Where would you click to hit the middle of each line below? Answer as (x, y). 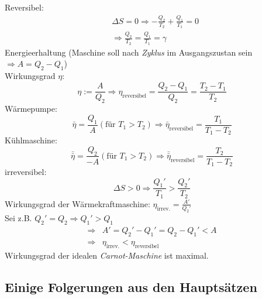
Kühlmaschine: (31, 140)
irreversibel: (26, 172)
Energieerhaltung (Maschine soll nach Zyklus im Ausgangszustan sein (129, 52)
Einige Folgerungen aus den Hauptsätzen (131, 286)
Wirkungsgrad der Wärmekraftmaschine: (77, 203)
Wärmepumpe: (31, 109)
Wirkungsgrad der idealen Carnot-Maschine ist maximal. (107, 255)
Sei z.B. (18, 218)
